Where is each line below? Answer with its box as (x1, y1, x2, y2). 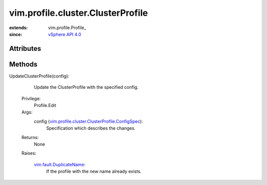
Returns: (21, 134, 39, 140)
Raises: (21, 150, 37, 156)
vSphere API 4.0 (48, 31, 82, 37)
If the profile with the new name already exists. (46, 168, 142, 175)
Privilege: (21, 95, 41, 101)
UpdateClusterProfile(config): (9, 73, 69, 79)
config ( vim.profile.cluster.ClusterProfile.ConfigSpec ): (34, 118, 143, 124)
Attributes (9, 44, 42, 53)
